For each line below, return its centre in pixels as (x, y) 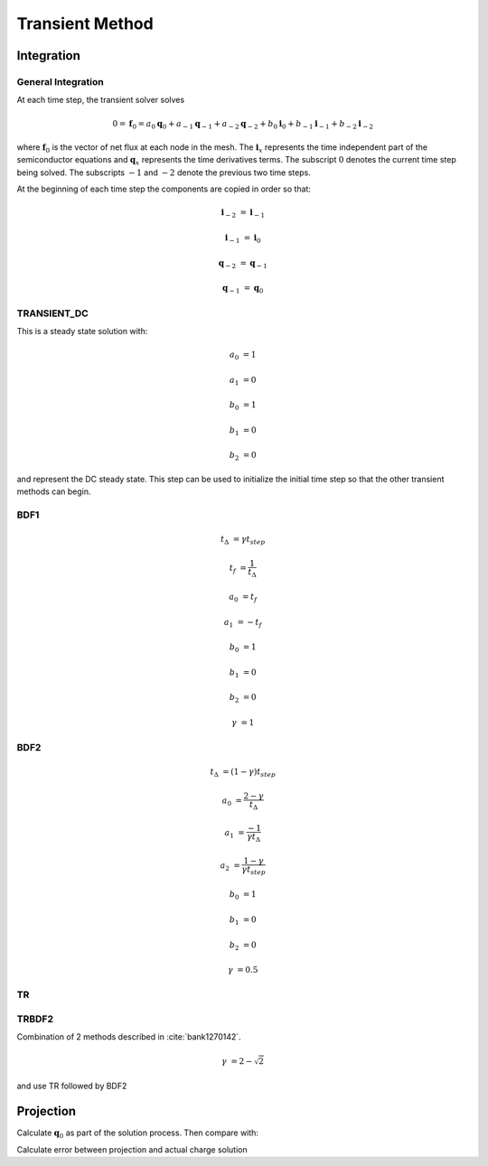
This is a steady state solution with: (82, 331)
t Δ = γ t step (243, 540)
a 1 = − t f (243, 623)
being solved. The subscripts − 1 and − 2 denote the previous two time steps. (164, 173)
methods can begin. (54, 491)
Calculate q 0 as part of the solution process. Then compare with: (138, 1134)
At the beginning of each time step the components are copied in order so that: (164, 189)
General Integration (60, 81)
